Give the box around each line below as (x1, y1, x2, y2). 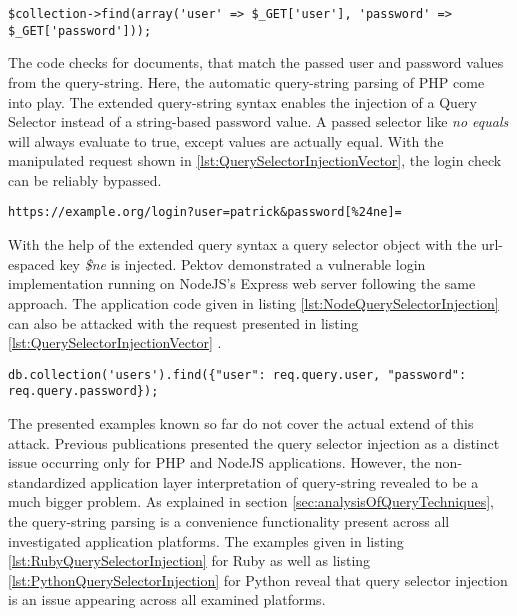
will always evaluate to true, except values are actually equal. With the (8, 130, 444, 151)
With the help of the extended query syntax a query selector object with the (8, 234, 477, 255)
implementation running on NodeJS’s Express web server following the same (8, 273, 476, 294)
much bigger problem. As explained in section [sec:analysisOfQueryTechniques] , (8, 491, 494, 512)
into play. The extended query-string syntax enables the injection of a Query (8, 91, 477, 112)
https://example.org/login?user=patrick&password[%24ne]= (8, 205, 402, 220)
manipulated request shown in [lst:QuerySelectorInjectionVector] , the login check (8, 150, 502, 171)
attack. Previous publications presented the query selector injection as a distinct (8, 432, 500, 453)
